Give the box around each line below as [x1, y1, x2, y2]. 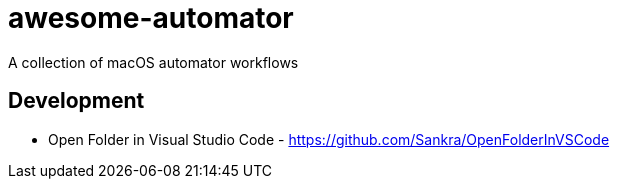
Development [8, 88, 145, 114]
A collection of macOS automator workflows [8, 53, 299, 71]
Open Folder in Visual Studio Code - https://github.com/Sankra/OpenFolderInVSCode [48, 130, 610, 148]
